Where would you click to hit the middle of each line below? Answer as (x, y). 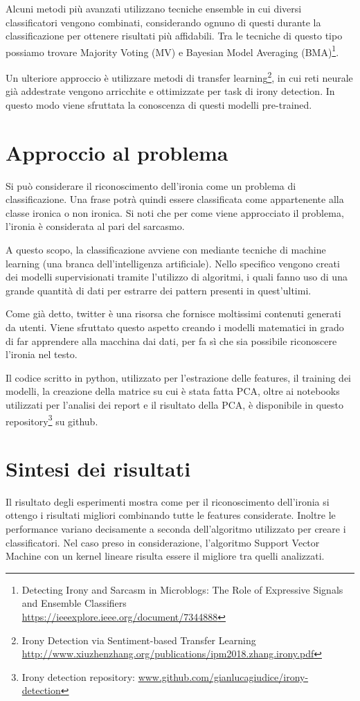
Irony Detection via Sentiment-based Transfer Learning (139, 640)
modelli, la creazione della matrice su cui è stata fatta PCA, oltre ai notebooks (173, 391)
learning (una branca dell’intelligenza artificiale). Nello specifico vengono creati (173, 263)
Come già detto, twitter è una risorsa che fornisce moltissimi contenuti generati (173, 313)
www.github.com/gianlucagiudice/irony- (223, 676)
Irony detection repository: (78, 676)
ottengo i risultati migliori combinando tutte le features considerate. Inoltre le (171, 515)
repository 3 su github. (52, 420)
